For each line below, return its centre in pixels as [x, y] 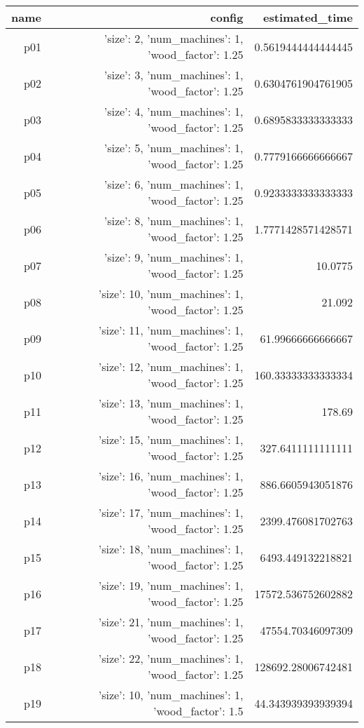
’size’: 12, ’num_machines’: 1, [171, 366]
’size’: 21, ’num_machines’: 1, [171, 622]
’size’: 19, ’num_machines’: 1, [171, 585]
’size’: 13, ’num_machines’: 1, [171, 403]
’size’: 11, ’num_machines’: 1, [171, 330]
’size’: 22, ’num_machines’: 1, [171, 658]
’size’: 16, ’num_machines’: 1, [171, 476]
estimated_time [308, 17]
